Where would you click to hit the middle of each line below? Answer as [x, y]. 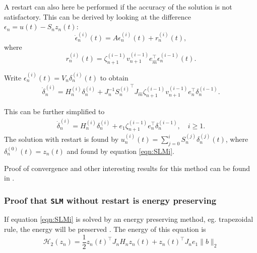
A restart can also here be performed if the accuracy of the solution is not [118, 7]
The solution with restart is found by [61, 139]
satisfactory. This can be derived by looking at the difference [98, 16]
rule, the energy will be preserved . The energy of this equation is [105, 229]
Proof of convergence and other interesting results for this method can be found [127, 168]
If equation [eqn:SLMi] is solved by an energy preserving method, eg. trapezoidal [129, 219]
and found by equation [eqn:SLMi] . [120, 151]
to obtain [114, 77]
